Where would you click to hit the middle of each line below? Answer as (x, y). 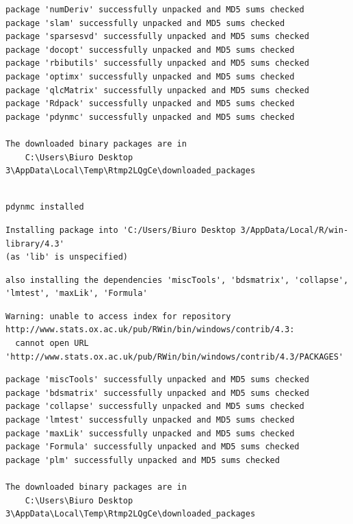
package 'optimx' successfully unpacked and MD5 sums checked (150, 76)
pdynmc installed (45, 207)
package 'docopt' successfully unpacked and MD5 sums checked (150, 50)
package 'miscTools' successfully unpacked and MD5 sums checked (157, 380)
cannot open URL (52, 344)
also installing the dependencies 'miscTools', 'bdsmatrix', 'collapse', (177, 280)
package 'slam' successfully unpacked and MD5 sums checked (145, 23)
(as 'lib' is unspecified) (67, 257)
